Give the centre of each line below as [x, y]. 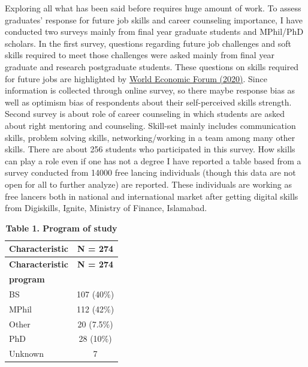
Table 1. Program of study [61, 228]
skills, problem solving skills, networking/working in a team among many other [150, 137]
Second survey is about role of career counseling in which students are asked [145, 114]
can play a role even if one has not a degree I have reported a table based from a [153, 160]
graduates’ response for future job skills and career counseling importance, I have [154, 19]
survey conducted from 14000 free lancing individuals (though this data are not [150, 172]
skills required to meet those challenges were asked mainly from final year [140, 55]
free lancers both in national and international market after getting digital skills [152, 196]
